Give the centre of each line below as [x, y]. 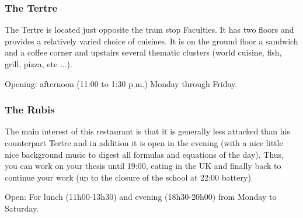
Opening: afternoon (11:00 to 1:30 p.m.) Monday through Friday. [121, 83]
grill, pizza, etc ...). [39, 64]
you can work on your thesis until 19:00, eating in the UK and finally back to [143, 166]
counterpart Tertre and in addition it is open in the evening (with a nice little [144, 143]
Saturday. [22, 208]
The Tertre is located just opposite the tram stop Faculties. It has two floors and [149, 30]
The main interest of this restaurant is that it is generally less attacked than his [147, 131]
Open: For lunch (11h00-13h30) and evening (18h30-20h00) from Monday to [141, 197]
